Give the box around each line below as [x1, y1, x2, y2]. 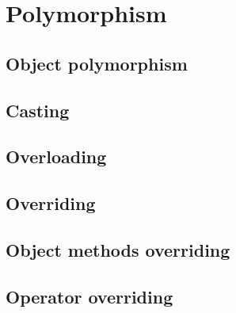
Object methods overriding [6, 237, 230, 261]
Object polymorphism [6, 51, 188, 75]
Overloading [6, 144, 107, 169]
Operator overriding [6, 284, 173, 308]
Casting [6, 97, 70, 122]
